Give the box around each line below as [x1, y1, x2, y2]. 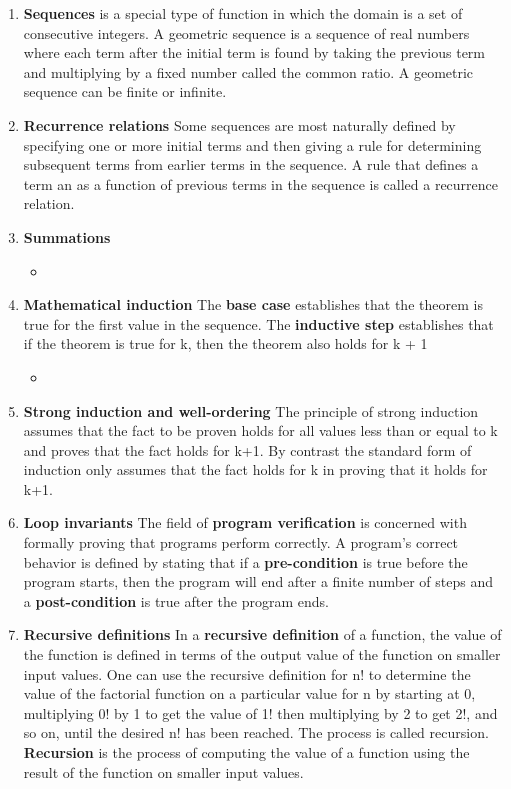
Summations [23, 226, 111, 247]
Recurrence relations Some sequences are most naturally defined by [23, 114, 456, 135]
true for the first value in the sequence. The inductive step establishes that [23, 313, 494, 334]
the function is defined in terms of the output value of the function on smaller [23, 644, 501, 665]
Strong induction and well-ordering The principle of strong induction [23, 400, 479, 421]
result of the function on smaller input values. [23, 761, 304, 782]
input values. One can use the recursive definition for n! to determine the [23, 663, 471, 684]
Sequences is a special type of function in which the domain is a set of [23, 3, 463, 23]
